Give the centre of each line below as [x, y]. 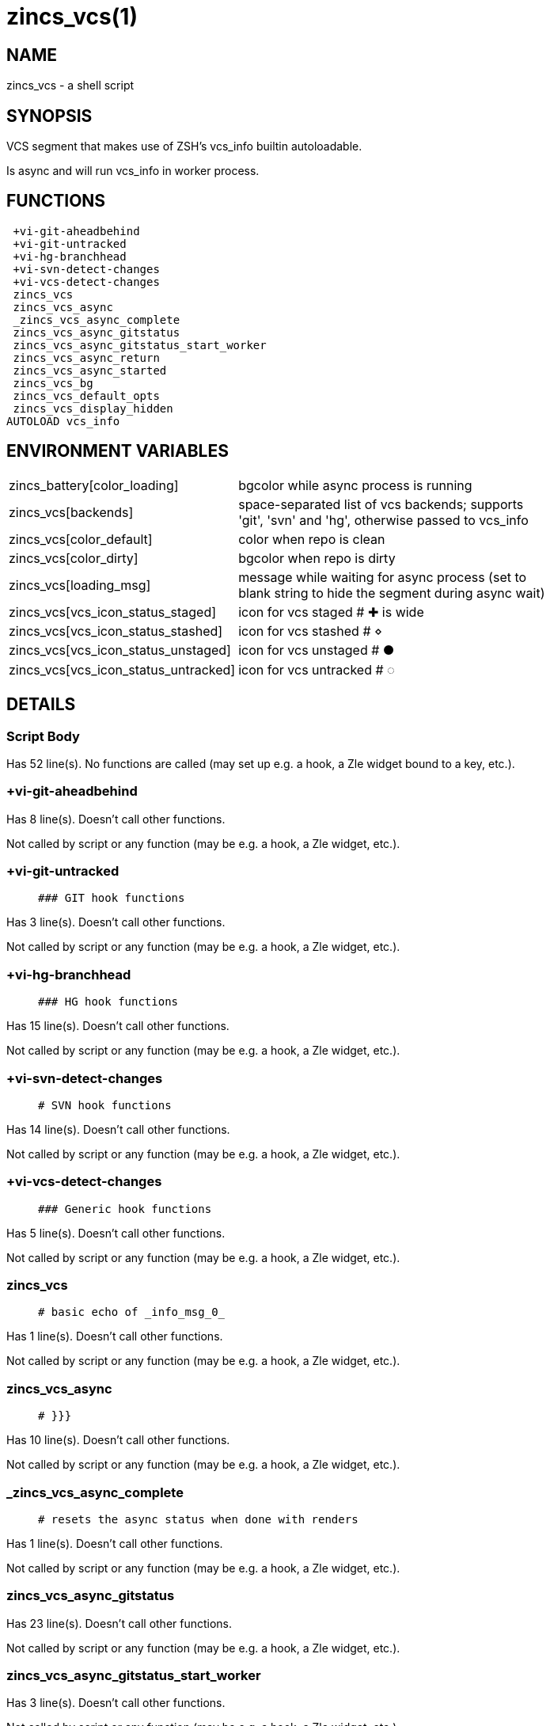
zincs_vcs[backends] [71, 512]
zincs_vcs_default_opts [86, 395]
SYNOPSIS [49, 116]
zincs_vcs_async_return [86, 357]
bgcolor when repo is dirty [317, 558]
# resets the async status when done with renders [198, 1519]
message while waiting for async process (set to [383, 577]
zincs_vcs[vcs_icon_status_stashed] [116, 631]
